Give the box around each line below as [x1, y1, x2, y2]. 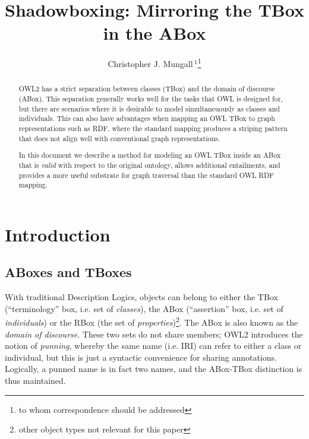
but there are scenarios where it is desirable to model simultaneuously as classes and [18, 103, 280, 113]
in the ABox [103, 21, 206, 45]
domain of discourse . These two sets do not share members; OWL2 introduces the [5, 327, 303, 340]
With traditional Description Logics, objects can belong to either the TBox [5, 291, 278, 303]
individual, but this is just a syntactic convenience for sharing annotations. [5, 351, 277, 363]
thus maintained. [5, 374, 66, 387]
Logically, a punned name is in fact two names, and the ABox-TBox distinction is [5, 362, 302, 375]
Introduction [5, 222, 111, 246]
